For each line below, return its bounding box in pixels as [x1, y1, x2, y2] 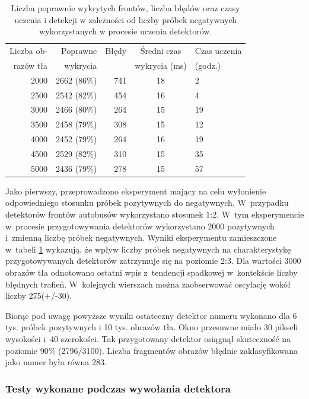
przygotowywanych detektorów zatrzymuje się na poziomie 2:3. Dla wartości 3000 [5, 254, 301, 267]
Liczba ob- [9, 44, 47, 57]
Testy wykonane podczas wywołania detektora [5, 381, 231, 395]
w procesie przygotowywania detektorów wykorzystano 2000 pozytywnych [5, 219, 275, 232]
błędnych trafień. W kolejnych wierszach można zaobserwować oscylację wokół [5, 277, 291, 290]
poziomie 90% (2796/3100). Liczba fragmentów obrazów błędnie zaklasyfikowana [5, 344, 298, 356]
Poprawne [61, 44, 97, 57]
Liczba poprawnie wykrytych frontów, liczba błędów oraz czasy [11, 2, 240, 14]
